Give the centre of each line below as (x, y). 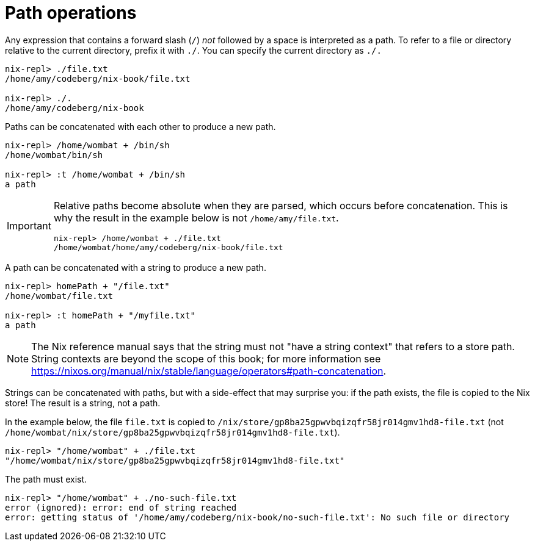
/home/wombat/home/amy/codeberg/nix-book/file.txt (168, 247)
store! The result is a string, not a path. (83, 403)
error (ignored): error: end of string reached (121, 507)
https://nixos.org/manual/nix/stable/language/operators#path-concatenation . (209, 371)
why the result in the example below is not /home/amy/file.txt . (196, 217)
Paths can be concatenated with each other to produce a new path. (140, 126)
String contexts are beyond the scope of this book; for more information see (206, 358)
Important (29, 225)
